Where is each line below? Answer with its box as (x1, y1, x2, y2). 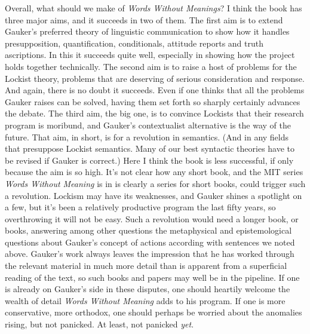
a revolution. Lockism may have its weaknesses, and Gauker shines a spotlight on (5, 189, 302, 201)
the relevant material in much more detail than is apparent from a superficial (5, 259, 287, 272)
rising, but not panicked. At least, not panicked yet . (5, 318, 194, 330)
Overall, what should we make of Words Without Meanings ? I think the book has (5, 2, 302, 14)
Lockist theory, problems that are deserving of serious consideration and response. (5, 72, 305, 84)
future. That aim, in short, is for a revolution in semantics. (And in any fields (5, 130, 289, 143)
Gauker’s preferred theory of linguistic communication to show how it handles (5, 25, 290, 38)
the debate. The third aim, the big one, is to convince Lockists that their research (5, 107, 304, 119)
